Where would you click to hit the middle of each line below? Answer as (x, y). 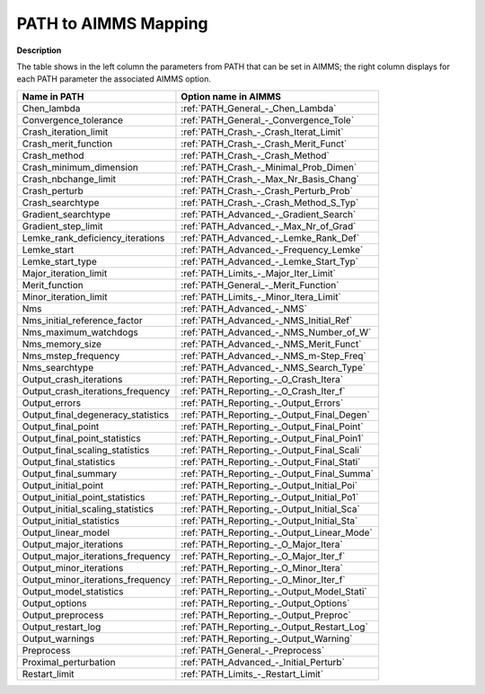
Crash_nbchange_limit (69, 179)
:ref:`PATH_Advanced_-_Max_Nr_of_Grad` (269, 226)
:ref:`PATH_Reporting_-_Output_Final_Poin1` (273, 438)
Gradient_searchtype (66, 214)
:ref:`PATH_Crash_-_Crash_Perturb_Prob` (267, 190)
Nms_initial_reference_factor (82, 321)
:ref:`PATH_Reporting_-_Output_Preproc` (266, 615)
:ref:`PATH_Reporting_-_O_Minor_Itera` (262, 567)
